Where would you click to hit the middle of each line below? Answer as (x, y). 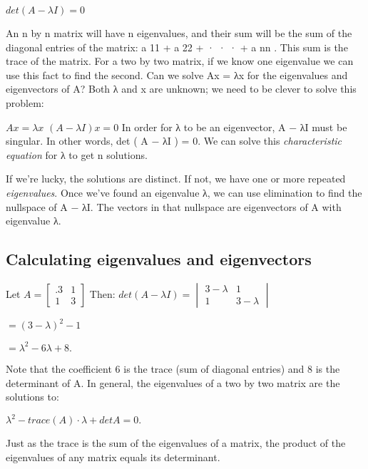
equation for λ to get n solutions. (77, 154)
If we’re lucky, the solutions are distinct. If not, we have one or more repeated (176, 179)
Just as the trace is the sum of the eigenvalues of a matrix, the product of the (176, 443)
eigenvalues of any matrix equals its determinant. (113, 457)
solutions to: (32, 397)
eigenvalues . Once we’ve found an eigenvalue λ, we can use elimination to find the (184, 192)
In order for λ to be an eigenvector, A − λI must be (234, 127)
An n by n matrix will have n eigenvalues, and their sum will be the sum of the (179, 33)
